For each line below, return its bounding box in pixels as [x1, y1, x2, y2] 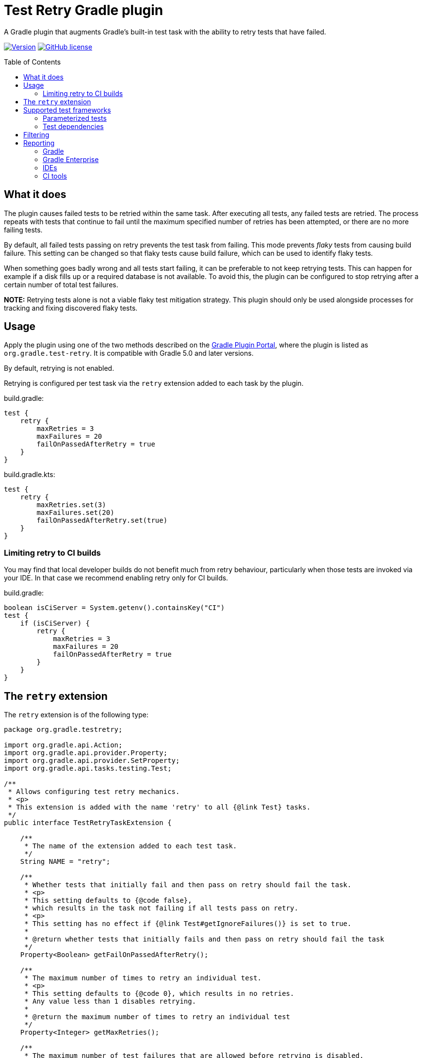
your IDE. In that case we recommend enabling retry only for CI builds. [4, 574, 228, 582]
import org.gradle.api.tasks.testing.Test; [4, 764, 172, 773]
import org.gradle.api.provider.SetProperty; [4, 757, 180, 765]
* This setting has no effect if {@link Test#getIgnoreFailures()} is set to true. [24, 920, 352, 928]
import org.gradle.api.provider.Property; [4, 749, 168, 757]
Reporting [23, 138, 55, 147]
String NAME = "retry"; [20, 858, 111, 866]
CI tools [43, 171, 67, 180]
